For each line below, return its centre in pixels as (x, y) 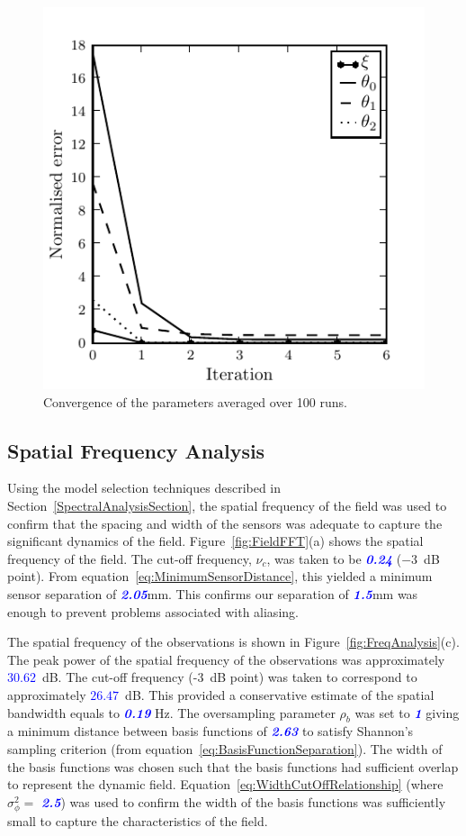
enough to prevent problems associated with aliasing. (153, 611)
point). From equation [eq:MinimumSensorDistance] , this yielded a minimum (220, 576)
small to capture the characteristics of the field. (138, 820)
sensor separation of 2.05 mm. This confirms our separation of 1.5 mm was (213, 593)
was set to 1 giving (407, 712)
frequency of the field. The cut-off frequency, (130, 558)
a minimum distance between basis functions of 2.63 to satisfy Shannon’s (211, 731)
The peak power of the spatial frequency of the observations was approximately (226, 659)
